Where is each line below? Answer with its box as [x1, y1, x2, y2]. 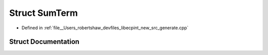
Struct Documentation [9, 38, 79, 46]
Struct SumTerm [9, 7, 78, 18]
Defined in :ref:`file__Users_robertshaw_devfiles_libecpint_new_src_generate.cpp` [21, 25, 189, 31]
